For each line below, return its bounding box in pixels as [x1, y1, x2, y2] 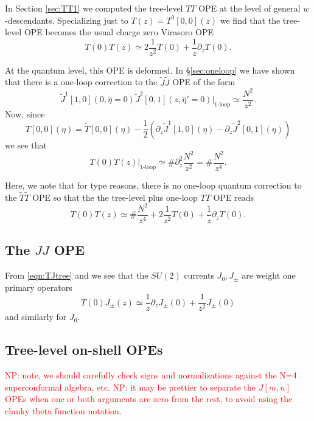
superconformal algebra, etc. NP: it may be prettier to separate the [5, 380, 256, 393]
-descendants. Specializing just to [5, 13, 128, 26]
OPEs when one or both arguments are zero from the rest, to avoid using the [5, 392, 293, 405]
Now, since [5, 107, 45, 120]
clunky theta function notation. [5, 405, 122, 417]
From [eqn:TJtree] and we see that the [5, 269, 148, 282]
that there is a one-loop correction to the [5, 75, 158, 88]
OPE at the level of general [198, 2, 301, 14]
